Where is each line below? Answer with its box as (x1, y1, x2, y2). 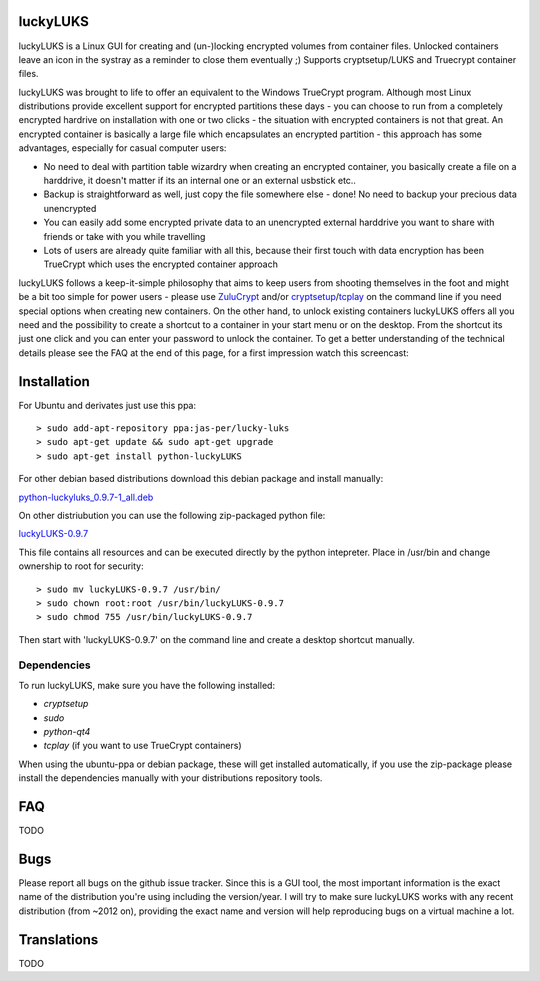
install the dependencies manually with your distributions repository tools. (18, 772, 323, 784)
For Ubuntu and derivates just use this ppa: (18, 399, 197, 411)
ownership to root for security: (18, 560, 144, 572)
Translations (18, 931, 99, 948)
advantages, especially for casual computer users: (18, 142, 227, 154)
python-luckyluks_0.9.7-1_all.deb (18, 491, 154, 503)
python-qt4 (43, 726, 91, 738)
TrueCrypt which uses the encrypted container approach (43, 258, 279, 270)
